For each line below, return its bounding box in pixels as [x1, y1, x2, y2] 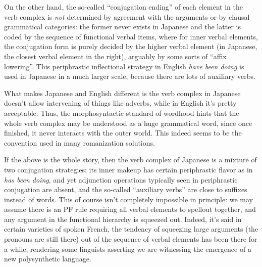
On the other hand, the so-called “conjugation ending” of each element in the [4, 2, 243, 12]
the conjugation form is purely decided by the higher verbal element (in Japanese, [4, 41, 257, 52]
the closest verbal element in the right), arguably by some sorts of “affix [4, 51, 227, 61]
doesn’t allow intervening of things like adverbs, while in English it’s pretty [4, 98, 237, 108]
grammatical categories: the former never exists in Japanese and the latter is [4, 21, 241, 32]
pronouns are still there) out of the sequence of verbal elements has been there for [4, 234, 257, 244]
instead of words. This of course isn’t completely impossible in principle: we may [4, 194, 253, 204]
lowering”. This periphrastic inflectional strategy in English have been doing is [4, 61, 244, 71]
